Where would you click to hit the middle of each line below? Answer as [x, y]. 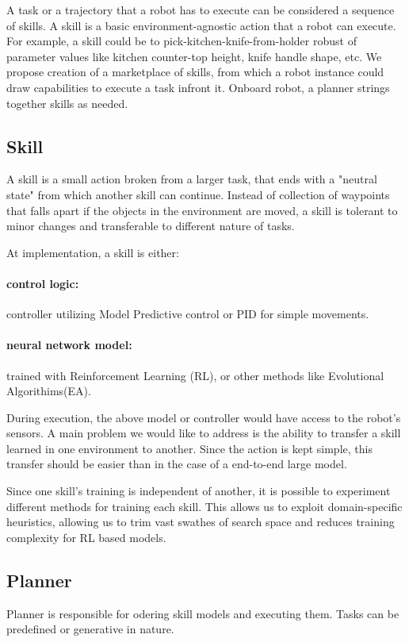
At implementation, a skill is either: [93, 252]
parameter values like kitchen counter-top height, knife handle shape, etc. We [194, 56]
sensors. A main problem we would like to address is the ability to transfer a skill [204, 433]
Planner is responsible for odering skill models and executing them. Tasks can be [203, 613]
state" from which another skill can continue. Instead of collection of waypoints [198, 194]
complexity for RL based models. [86, 537]
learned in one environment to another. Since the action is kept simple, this [189, 448]
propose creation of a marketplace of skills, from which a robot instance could [195, 72]
